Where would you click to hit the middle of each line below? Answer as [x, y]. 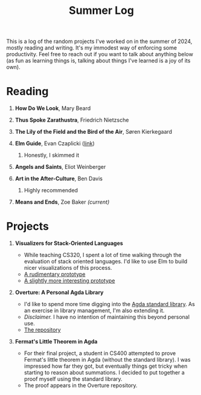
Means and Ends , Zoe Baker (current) [62, 202]
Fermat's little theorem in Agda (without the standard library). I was [107, 360]
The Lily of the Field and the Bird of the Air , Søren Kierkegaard [94, 132]
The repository [43, 330]
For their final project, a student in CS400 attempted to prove [100, 353]
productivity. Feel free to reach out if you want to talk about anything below [100, 54]
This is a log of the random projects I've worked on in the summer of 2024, [99, 41]
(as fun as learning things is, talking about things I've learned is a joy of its [98, 60]
